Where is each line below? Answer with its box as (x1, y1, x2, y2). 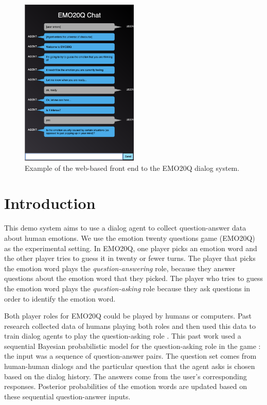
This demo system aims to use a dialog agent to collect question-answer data (4, 222, 246, 233)
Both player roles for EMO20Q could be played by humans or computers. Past (4, 310, 252, 321)
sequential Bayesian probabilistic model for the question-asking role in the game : (4, 340, 261, 351)
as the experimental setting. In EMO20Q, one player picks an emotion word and (4, 242, 257, 253)
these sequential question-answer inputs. (4, 391, 131, 401)
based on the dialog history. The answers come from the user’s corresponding (4, 371, 247, 381)
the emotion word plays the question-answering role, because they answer (4, 262, 236, 273)
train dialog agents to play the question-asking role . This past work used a (4, 330, 241, 341)
